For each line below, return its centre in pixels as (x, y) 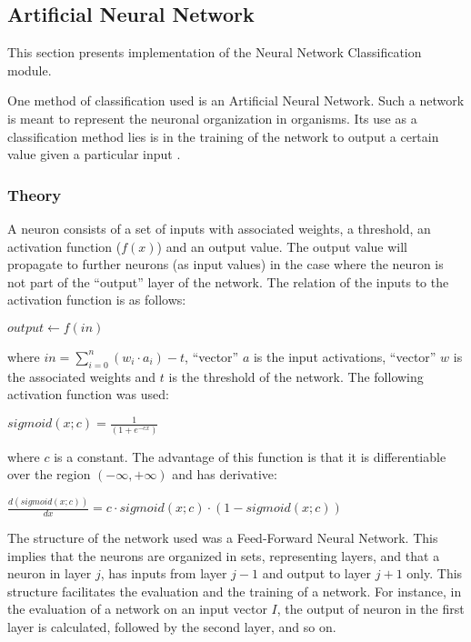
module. (30, 70)
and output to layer (317, 573)
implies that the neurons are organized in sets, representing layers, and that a (224, 555)
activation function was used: (88, 394)
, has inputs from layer (164, 573)
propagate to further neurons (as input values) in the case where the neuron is (225, 264)
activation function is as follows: (97, 300)
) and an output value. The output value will (282, 246)
